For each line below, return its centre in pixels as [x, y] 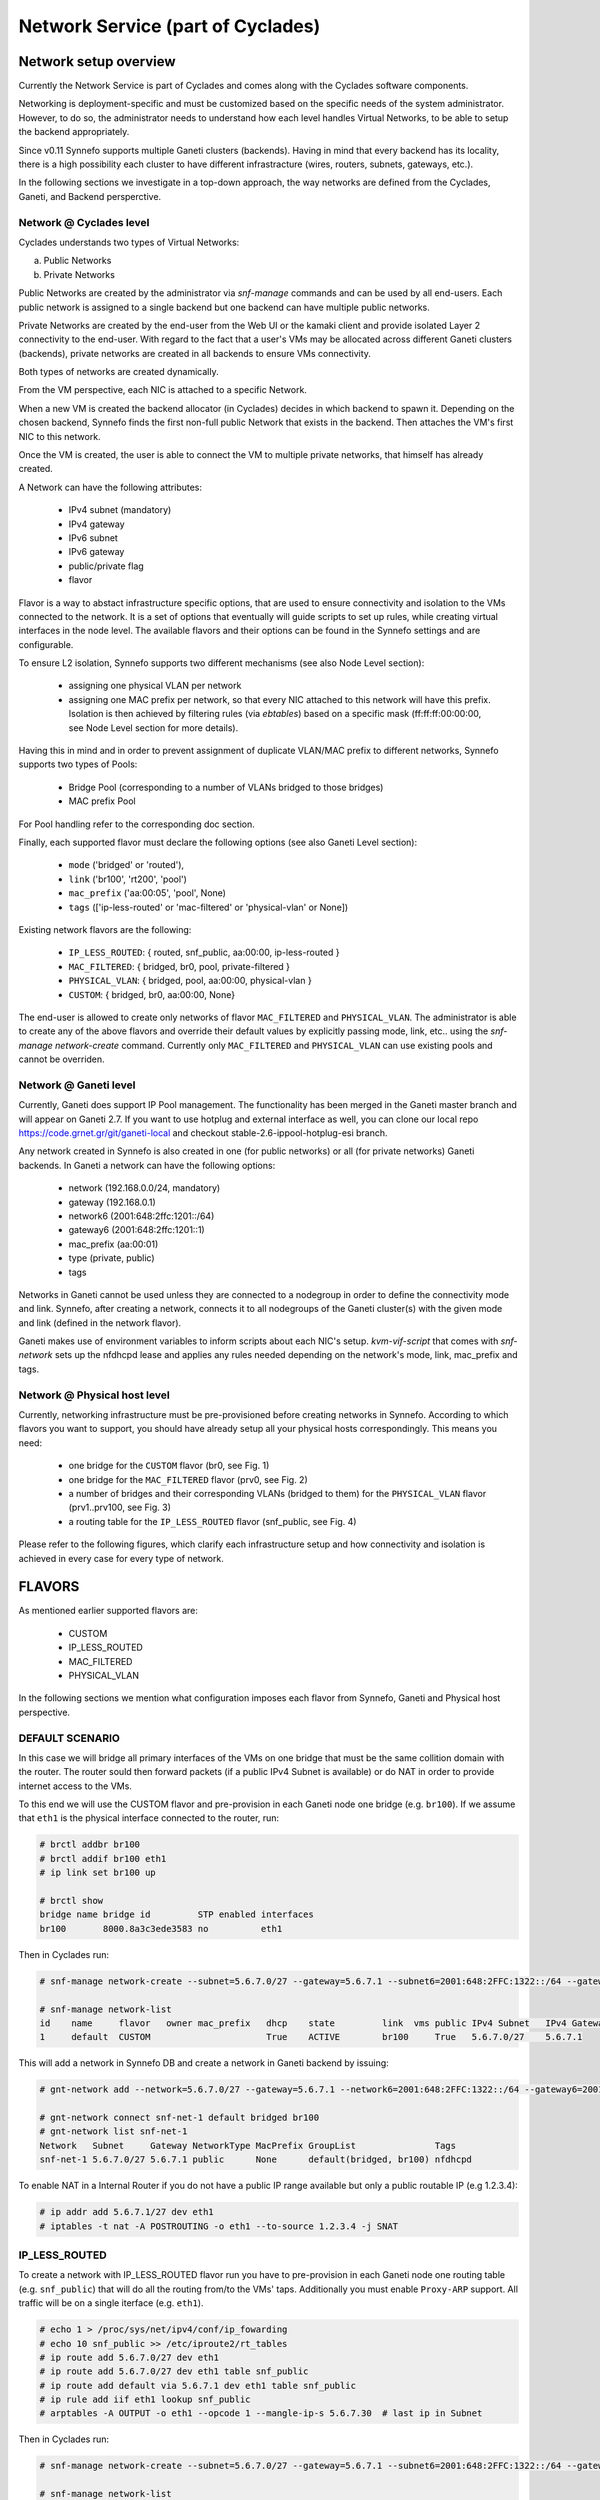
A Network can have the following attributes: [110, 487]
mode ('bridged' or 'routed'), [126, 865]
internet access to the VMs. [75, 1786]
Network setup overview [97, 61]
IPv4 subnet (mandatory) [120, 510]
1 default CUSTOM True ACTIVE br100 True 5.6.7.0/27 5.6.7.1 [311, 2037]
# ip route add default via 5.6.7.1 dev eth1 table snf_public [198, 2385]
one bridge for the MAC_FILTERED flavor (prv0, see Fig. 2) [188, 1479]
